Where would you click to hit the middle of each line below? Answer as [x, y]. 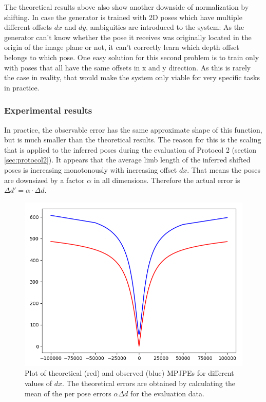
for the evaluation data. [167, 393]
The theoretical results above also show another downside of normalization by [127, 7]
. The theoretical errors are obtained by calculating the [148, 383]
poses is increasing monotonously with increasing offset [91, 169]
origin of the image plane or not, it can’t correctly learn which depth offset [122, 47]
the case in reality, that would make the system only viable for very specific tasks [132, 77]
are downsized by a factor [44, 180]
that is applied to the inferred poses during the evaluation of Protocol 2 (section [130, 149]
